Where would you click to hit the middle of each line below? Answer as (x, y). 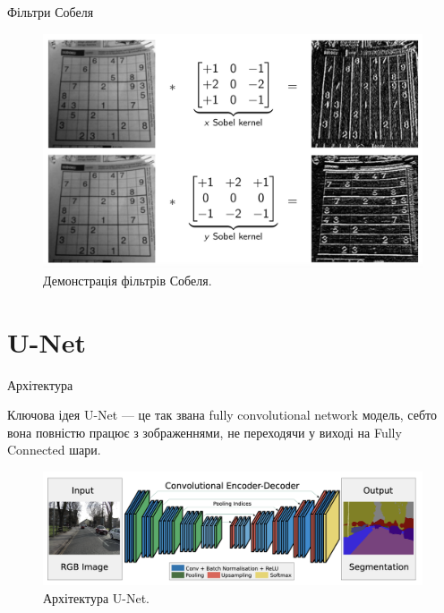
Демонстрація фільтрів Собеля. (128, 280)
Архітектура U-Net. (96, 597)
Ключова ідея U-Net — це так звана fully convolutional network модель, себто (222, 415)
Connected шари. (54, 450)
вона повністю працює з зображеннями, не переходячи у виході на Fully (205, 432)
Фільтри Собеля (51, 12)
